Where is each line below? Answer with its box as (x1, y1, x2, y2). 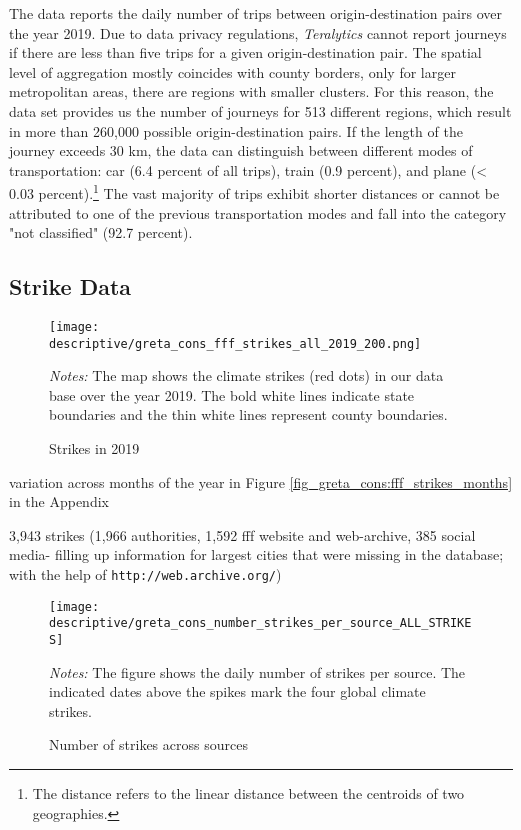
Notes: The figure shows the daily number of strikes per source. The (49, 661, 466, 682)
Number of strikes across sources (49, 734, 248, 755)
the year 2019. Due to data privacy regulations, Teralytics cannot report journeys (9, 22, 507, 43)
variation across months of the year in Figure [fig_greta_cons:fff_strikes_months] (9, 471, 513, 492)
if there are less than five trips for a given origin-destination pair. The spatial (9, 42, 482, 63)
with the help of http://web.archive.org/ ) (9, 564, 282, 585)
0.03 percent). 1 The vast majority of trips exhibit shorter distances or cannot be (9, 180, 500, 203)
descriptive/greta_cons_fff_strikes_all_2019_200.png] (49, 336, 422, 351)
